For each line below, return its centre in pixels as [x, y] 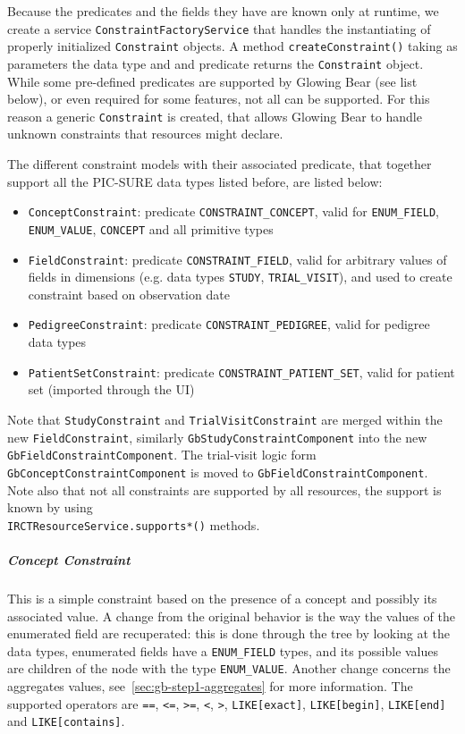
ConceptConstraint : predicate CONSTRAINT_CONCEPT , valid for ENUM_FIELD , [233, 211]
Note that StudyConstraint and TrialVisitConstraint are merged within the [225, 419]
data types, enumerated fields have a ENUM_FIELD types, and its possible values [223, 650]
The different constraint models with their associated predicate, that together [220, 164]
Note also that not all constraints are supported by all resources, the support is [224, 489]
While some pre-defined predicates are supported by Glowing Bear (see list [212, 81]
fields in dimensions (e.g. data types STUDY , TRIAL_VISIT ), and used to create [240, 277]
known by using [50, 507]
